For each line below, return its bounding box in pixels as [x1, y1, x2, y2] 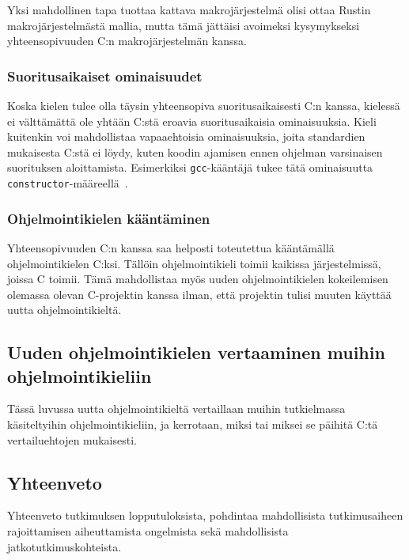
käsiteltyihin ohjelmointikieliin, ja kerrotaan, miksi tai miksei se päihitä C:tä [7, 416, 378, 433]
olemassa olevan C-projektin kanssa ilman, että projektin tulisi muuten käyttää [7, 286, 392, 302]
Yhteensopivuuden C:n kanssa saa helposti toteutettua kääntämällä [7, 239, 335, 255]
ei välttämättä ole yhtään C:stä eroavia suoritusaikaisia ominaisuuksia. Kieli [7, 112, 377, 129]
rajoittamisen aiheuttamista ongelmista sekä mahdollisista [7, 523, 289, 539]
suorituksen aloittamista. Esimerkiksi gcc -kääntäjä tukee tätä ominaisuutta [7, 159, 373, 176]
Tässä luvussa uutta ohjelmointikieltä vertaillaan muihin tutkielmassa [7, 400, 346, 417]
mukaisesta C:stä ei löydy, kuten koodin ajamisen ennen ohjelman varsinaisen [7, 143, 383, 160]
